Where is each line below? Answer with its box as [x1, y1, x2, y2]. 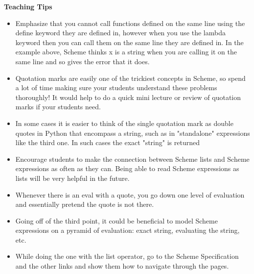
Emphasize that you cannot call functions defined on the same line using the [15, 18, 245, 28]
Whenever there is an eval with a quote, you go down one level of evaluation [15, 189, 245, 199]
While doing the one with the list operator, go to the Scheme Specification [15, 251, 239, 261]
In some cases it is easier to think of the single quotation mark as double [15, 118, 233, 128]
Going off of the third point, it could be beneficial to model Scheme [15, 215, 218, 225]
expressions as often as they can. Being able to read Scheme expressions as [15, 163, 239, 174]
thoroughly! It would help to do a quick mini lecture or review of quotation [15, 92, 241, 102]
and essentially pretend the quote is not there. [15, 199, 154, 209]
